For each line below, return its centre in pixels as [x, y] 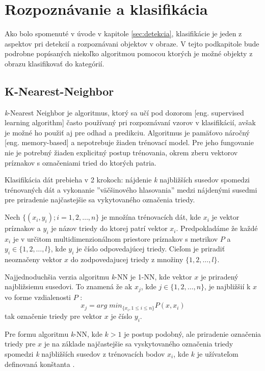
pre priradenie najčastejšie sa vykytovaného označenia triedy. [100, 200]
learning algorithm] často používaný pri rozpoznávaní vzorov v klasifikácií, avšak [130, 122]
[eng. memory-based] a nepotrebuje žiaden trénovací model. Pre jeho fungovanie [129, 142]
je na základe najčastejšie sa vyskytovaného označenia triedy [139, 344]
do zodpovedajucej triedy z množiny [127, 259]
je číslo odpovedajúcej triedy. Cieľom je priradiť [151, 249]
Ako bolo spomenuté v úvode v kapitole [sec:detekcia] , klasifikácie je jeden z [123, 33]
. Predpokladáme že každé [217, 228]
